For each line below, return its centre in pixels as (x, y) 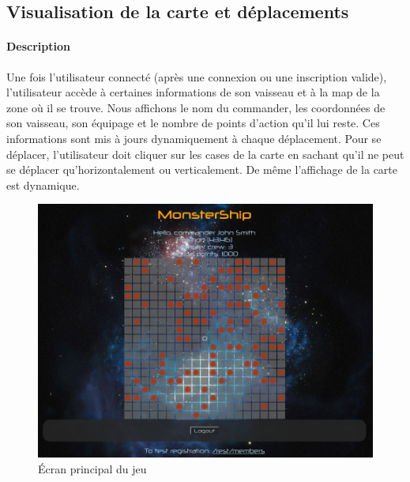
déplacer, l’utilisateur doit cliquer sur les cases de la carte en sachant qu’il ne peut (205, 154)
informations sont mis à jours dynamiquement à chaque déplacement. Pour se (194, 138)
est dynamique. (43, 185)
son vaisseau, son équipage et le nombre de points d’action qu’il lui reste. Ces (193, 123)
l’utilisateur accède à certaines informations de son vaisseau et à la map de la (193, 92)
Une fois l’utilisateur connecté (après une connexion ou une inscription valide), (197, 76)
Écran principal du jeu (92, 468)
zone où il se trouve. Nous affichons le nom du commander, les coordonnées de (196, 107)
